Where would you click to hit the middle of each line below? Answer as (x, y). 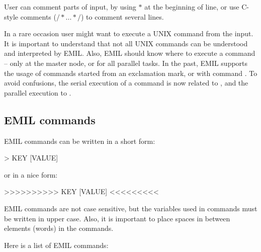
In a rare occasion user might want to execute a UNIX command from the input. (129, 33)
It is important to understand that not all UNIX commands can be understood (126, 43)
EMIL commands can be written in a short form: (80, 141)
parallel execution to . (38, 92)
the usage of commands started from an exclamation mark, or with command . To (131, 73)
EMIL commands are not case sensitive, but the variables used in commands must (131, 208)
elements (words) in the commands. (59, 228)
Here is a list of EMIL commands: (56, 245)
